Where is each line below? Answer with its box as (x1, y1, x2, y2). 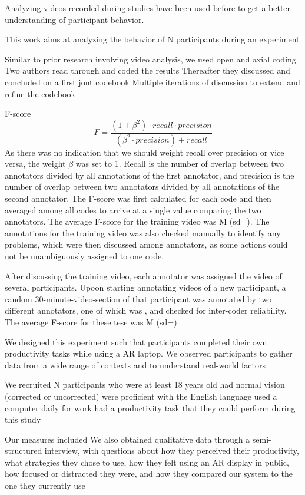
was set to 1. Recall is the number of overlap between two (75, 157, 284, 170)
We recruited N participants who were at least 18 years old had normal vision (5, 378, 285, 391)
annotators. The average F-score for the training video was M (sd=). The (5, 215, 270, 227)
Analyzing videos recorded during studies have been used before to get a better (5, 2, 291, 14)
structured (5, 444, 42, 457)
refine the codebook (5, 87, 75, 100)
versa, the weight (5, 157, 66, 170)
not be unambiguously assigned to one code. (5, 249, 164, 262)
